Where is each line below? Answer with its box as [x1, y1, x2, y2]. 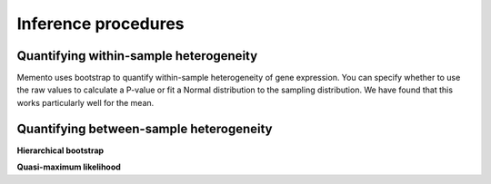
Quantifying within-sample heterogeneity [16, 48, 258, 63]
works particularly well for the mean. [16, 97, 155, 108]
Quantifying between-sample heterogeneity [16, 121, 273, 136]
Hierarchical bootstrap [16, 145, 105, 156]
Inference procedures [16, 14, 185, 34]
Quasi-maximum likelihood [16, 161, 122, 172]
